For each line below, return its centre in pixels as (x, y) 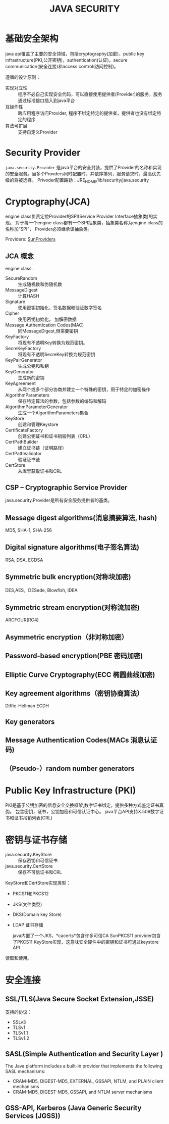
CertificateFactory (24, 430)
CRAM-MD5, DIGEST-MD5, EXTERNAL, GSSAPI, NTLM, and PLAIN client (88, 1081)
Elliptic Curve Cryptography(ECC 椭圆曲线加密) (80, 675)
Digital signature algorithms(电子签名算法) (72, 547)
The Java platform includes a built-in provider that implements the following (84, 1066)
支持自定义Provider (38, 132)
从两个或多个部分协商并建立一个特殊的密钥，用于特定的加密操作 (84, 389)
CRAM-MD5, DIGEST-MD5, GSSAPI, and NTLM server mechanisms (82, 1092)
